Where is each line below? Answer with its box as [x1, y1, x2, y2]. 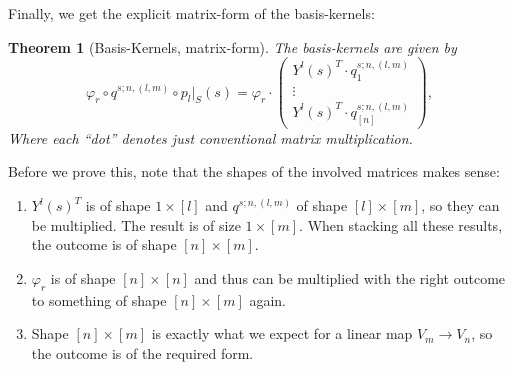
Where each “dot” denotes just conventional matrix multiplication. [8, 127, 413, 148]
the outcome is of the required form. [31, 342, 254, 363]
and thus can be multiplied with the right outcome [194, 267, 506, 288]
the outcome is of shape [31, 234, 177, 255]
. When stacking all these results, [299, 214, 503, 235]
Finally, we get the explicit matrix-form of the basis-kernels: [8, 3, 375, 23]
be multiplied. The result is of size [31, 214, 241, 235]
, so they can [421, 195, 500, 216]
